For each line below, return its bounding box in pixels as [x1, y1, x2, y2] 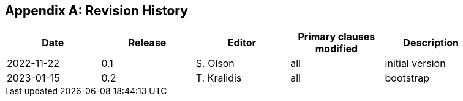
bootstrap [385, 72, 430, 85]
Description [403, 37, 459, 49]
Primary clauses [298, 30, 375, 43]
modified [315, 43, 358, 55]
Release [128, 37, 167, 49]
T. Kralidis [195, 72, 242, 85]
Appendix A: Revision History [5, 3, 188, 18]
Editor [227, 37, 257, 49]
